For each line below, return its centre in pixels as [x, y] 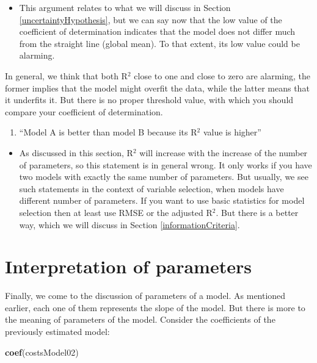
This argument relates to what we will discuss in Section [125, 7]
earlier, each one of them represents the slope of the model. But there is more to [155, 307]
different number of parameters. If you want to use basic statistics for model [162, 200]
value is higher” [232, 132]
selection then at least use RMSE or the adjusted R [116, 212]
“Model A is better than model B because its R [108, 132]
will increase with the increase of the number [224, 152]
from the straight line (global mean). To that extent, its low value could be [159, 43]
